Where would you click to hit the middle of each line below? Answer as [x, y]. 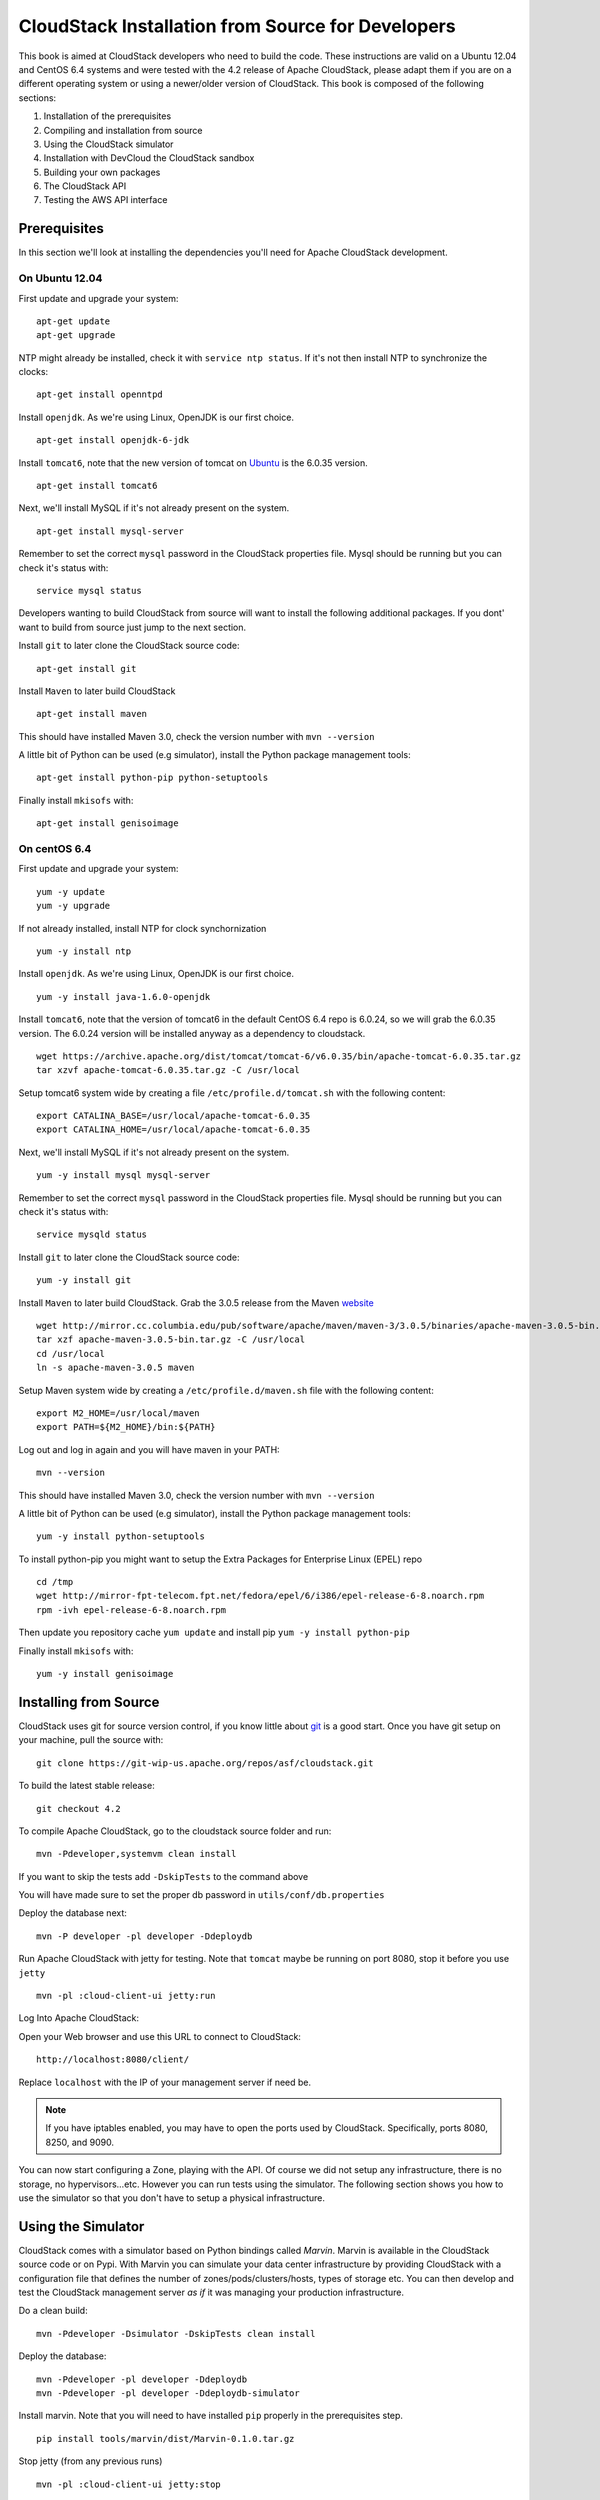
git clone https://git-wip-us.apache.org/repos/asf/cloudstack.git [205, 1763]
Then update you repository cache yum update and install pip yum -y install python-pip [214, 1632]
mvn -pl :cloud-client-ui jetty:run [126, 1996]
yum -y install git [84, 1280]
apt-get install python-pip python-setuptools [152, 778]
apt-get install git [86, 668]
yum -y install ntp [84, 951]
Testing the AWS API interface [105, 200]
